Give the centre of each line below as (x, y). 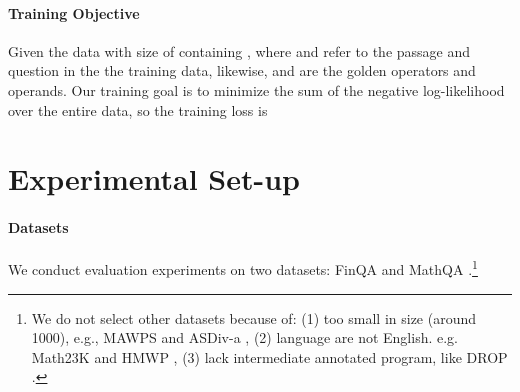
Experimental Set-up (154, 178)
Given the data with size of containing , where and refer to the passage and (239, 50)
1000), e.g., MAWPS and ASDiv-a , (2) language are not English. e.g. (245, 337)
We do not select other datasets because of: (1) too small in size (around (254, 317)
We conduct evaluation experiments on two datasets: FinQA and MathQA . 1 (243, 267)
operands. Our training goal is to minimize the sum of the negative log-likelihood (256, 89)
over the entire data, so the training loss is (138, 109)
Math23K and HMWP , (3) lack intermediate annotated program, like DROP (269, 356)
